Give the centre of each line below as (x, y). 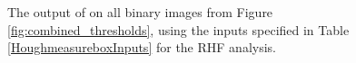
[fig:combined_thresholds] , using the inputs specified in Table (178, 29)
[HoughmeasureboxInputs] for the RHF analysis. (142, 47)
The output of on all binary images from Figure (140, 12)
